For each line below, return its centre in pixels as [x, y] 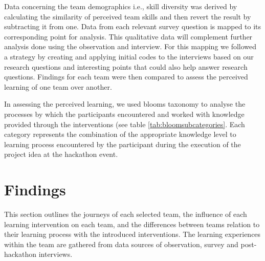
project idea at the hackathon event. [61, 154]
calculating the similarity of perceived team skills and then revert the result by [128, 16]
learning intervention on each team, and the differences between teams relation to [132, 224]
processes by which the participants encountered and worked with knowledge [124, 114]
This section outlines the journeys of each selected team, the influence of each [126, 214]
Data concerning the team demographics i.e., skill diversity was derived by [121, 6]
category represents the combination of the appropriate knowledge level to [120, 134]
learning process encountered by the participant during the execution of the [123, 144]
